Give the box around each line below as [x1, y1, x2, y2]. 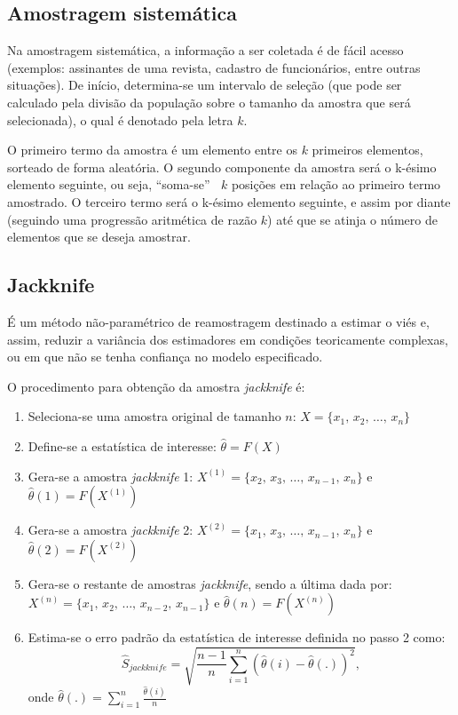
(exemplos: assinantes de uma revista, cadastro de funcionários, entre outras [7, 58, 421, 76]
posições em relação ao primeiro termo [231, 175, 441, 194]
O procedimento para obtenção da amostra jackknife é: [7, 377, 305, 395]
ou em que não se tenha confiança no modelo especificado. [7, 347, 323, 366]
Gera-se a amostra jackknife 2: [28, 520, 193, 539]
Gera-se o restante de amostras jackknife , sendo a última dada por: [28, 574, 392, 592]
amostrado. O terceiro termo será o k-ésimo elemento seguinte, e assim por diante [7, 192, 451, 211]
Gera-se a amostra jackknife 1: [28, 466, 193, 485]
